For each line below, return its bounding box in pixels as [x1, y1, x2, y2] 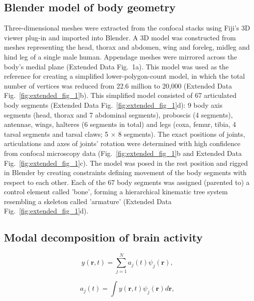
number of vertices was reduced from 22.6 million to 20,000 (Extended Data [4, 80, 232, 90]
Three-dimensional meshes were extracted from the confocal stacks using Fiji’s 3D [4, 23, 250, 33]
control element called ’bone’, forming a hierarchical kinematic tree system [4, 186, 228, 197]
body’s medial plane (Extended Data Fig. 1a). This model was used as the [4, 61, 229, 71]
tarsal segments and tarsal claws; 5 [4, 128, 108, 139]
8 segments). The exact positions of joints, [118, 128, 245, 139]
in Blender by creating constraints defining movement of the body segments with [4, 167, 247, 178]
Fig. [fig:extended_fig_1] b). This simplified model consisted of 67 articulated [4, 90, 237, 100]
